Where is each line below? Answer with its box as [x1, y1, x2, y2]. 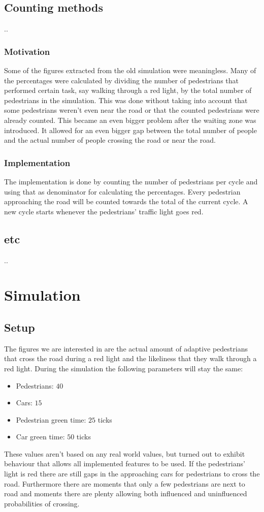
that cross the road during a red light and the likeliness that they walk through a [4, 353, 257, 364]
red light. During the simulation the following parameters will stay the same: [4, 363, 243, 373]
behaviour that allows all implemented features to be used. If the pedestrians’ [4, 458, 245, 469]
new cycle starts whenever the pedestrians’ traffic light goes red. [4, 206, 204, 216]
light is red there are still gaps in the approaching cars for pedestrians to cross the [4, 468, 260, 479]
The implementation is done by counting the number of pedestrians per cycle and [4, 176, 258, 186]
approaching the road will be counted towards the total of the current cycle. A [4, 196, 248, 207]
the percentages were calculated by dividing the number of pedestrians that [4, 75, 239, 85]
